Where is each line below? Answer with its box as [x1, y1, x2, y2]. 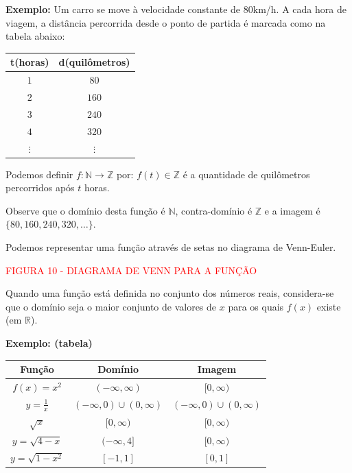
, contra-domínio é [175, 203, 253, 217]
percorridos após [5, 180, 75, 195]
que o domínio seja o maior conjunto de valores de [5, 299, 217, 313]
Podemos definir [5, 167, 73, 181]
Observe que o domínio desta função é [5, 203, 165, 217]
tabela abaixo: [5, 29, 65, 43]
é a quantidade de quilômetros [183, 167, 310, 181]
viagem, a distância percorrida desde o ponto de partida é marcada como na [5, 15, 326, 29]
